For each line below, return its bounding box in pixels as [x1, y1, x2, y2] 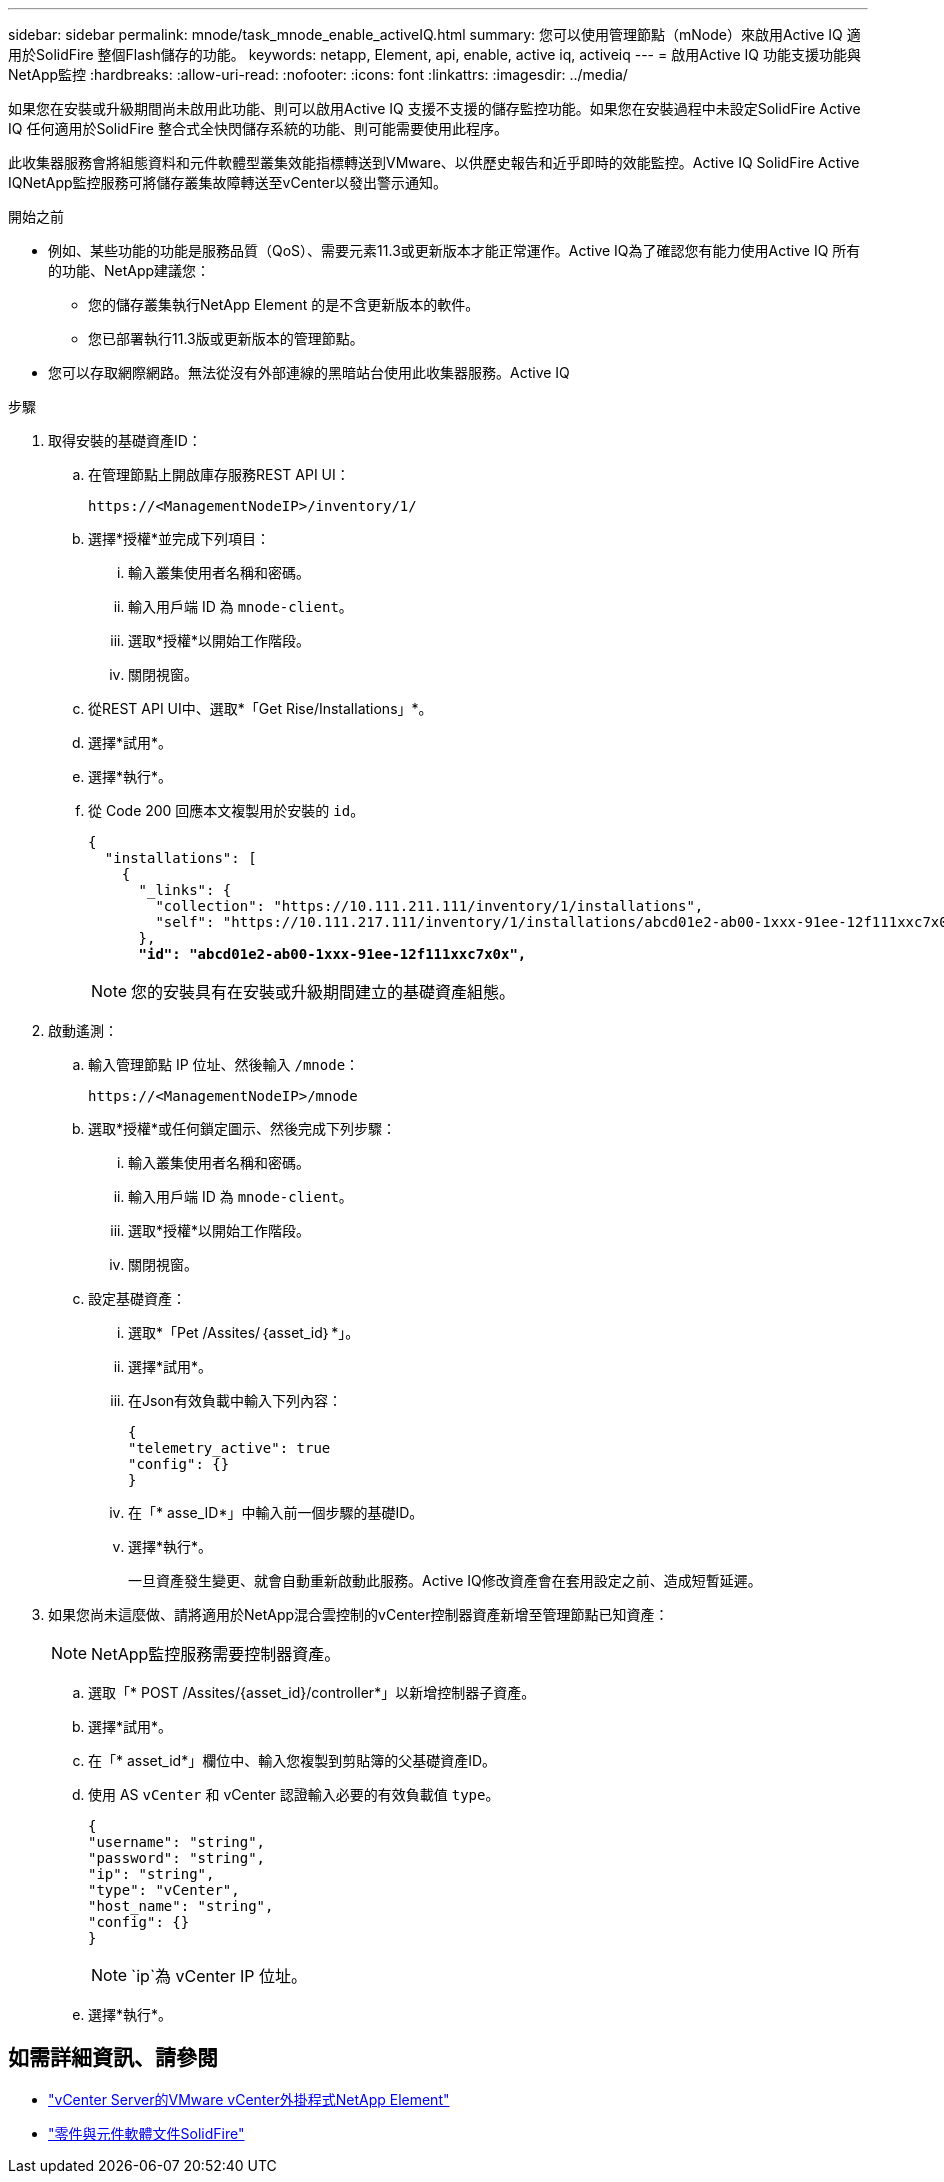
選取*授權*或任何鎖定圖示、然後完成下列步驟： [88, 1120, 397, 1137]
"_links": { [138, 882, 232, 898]
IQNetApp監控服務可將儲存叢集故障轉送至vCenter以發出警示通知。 [8, 174, 447, 191]
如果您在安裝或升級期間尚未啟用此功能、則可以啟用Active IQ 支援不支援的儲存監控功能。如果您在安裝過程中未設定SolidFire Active [8, 100, 861, 117]
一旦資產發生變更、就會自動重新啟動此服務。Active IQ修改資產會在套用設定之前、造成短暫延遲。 [128, 1572, 762, 1589]
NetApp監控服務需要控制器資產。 [91, 1644, 341, 1664]
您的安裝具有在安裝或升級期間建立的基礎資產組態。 [131, 982, 516, 1002]
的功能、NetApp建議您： [48, 262, 211, 279]
